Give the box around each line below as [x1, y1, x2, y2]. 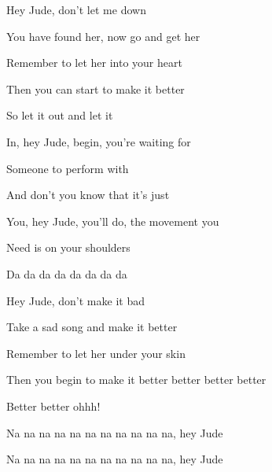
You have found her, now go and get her [6, 28, 200, 44]
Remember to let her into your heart [6, 54, 182, 71]
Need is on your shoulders [6, 239, 130, 256]
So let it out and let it [6, 107, 113, 124]
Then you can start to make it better [6, 80, 185, 97]
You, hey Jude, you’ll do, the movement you [6, 212, 219, 229]
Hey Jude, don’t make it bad [6, 292, 145, 308]
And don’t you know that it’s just [6, 186, 170, 203]
